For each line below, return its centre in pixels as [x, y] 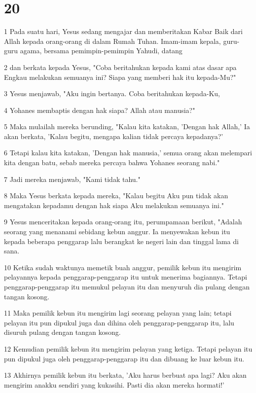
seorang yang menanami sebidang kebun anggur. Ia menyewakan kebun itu [117, 232]
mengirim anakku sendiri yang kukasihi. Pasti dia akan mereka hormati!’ [114, 384]
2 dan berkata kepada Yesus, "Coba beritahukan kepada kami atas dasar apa [120, 67]
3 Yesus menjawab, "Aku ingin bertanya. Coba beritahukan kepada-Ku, [112, 93]
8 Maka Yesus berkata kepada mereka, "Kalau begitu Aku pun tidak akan [116, 196]
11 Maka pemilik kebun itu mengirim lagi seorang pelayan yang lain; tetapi [118, 313]
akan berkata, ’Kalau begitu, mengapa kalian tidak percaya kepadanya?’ [114, 136]
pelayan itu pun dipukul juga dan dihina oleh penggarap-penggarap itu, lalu [119, 322]
